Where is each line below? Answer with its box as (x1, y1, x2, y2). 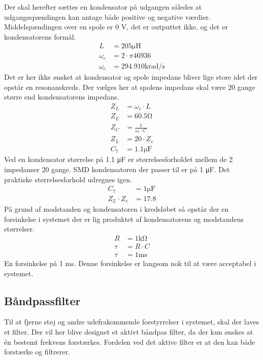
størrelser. (4, 223, 35, 234)
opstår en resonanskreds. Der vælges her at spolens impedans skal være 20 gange (4, 81, 255, 92)
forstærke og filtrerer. (4, 346, 70, 357)
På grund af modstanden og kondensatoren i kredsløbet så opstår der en (4, 204, 229, 214)
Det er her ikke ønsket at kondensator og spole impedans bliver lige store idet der (4, 71, 258, 82)
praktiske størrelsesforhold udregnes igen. (4, 174, 132, 184)
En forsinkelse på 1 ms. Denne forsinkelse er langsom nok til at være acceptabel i (4, 258, 256, 269)
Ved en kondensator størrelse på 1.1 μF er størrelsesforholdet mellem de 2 (4, 154, 233, 165)
